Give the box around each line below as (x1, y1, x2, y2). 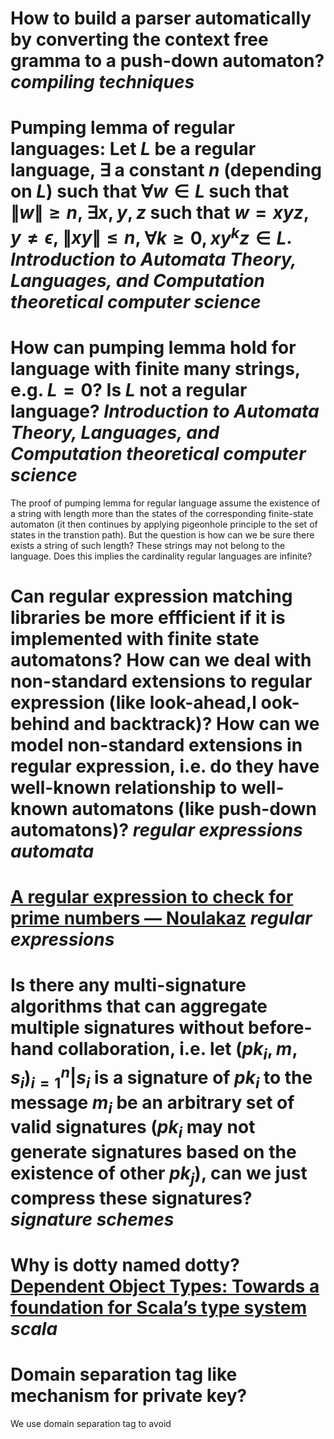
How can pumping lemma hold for (10, 336, 297, 359)
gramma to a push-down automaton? (10, 50, 325, 72)
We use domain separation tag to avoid (10, 1417, 172, 1429)
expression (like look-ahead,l (10, 691, 257, 714)
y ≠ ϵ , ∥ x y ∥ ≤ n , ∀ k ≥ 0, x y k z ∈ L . (10, 223, 292, 249)
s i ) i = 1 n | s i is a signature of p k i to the (10, 1062, 313, 1092)
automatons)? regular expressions (10, 818, 303, 841)
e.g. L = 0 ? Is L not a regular (10, 378, 248, 401)
